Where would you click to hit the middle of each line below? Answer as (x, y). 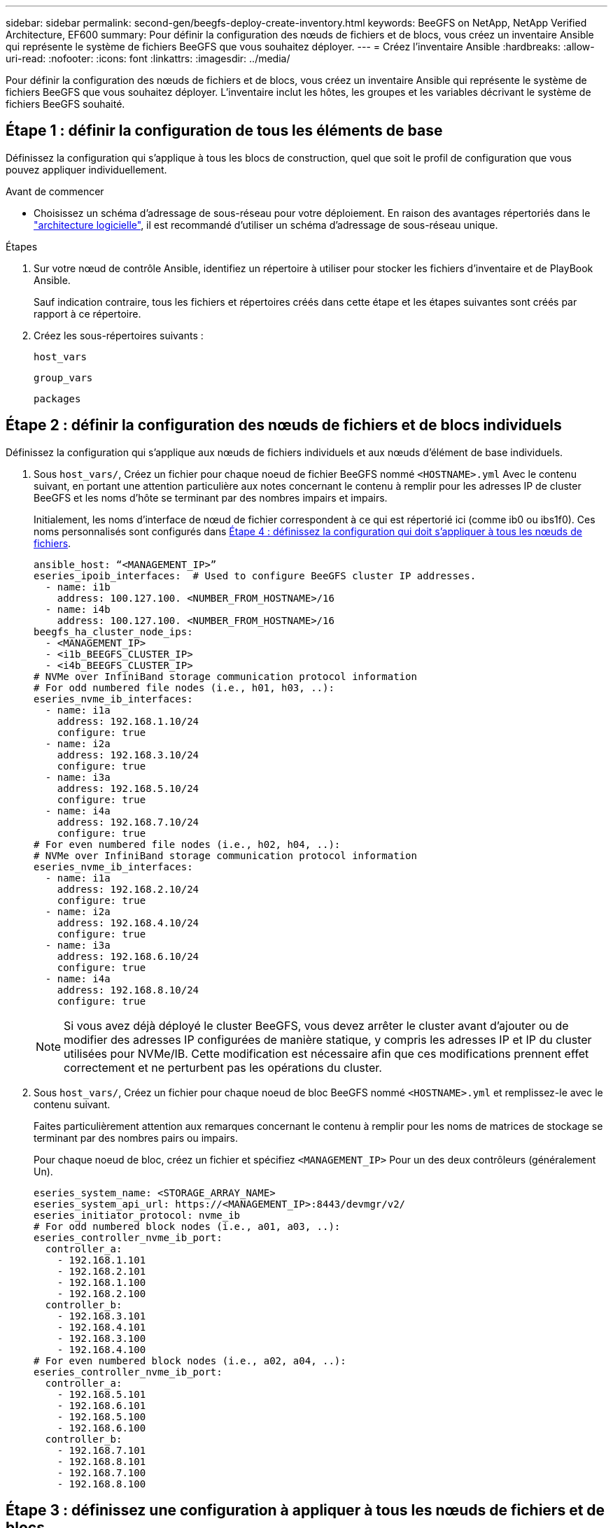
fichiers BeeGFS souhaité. (65, 104)
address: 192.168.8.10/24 (128, 990)
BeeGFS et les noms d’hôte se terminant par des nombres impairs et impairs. (211, 497)
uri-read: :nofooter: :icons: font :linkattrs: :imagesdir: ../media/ (148, 58)
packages (57, 398)
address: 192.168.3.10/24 (128, 755)
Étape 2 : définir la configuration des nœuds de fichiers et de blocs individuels (284, 425)
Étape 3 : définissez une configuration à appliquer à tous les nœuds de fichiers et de (305, 1511)
